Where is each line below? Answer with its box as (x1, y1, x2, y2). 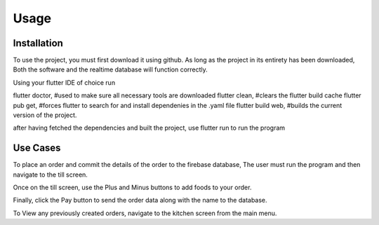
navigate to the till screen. (13, 170, 88, 179)
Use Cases (13, 142, 61, 154)
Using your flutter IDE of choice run (13, 78, 116, 87)
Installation (13, 37, 63, 49)
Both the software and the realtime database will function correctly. (13, 65, 208, 74)
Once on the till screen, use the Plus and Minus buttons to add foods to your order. (13, 183, 252, 192)
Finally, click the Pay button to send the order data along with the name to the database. (13, 196, 267, 205)
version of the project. (13, 111, 77, 119)
